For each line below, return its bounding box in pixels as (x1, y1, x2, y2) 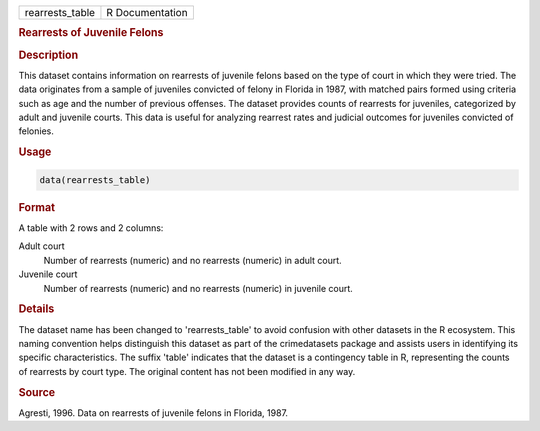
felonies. (18, 125, 54, 137)
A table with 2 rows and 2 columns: (18, 221, 164, 234)
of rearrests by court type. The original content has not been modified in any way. (18, 365, 356, 377)
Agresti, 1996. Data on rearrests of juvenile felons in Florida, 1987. (18, 406, 289, 419)
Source (18, 385, 56, 399)
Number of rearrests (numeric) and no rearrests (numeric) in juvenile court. (43, 282, 354, 294)
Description (18, 48, 79, 62)
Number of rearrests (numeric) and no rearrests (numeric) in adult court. (43, 254, 342, 266)
